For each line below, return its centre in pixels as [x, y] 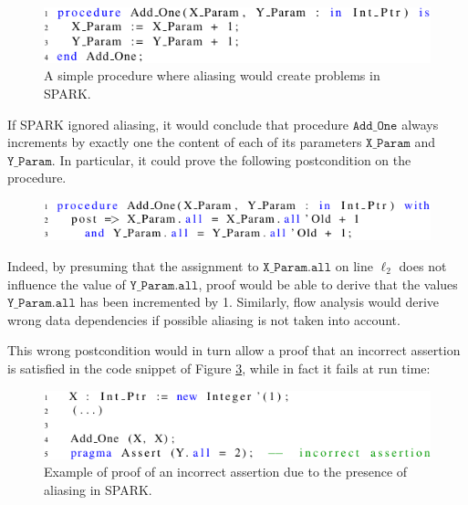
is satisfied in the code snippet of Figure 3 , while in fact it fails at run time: [219, 368]
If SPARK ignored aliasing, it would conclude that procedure [178, 124]
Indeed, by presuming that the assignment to [133, 265]
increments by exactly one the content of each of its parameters [185, 142]
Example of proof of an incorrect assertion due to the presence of [226, 472]
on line [354, 265]
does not [423, 265]
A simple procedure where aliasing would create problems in [212, 75]
